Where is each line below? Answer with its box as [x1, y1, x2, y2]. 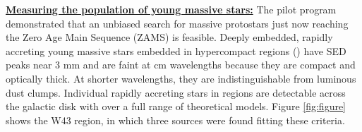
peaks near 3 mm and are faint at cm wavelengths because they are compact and [6, 57, 356, 72]
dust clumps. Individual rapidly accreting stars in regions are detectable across [6, 85, 346, 100]
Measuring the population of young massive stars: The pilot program [6, 2, 337, 16]
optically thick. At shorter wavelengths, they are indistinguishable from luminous [6, 71, 356, 85]
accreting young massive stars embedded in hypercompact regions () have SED [6, 43, 346, 58]
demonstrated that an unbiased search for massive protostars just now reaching [6, 16, 349, 30]
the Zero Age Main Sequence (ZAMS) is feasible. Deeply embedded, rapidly [6, 30, 333, 44]
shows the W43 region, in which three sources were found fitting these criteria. [6, 112, 345, 127]
